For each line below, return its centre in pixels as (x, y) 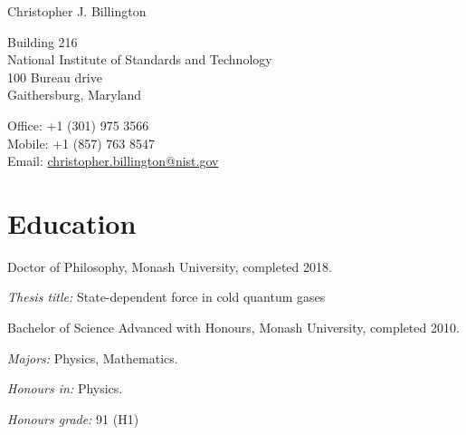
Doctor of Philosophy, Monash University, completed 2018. (170, 266)
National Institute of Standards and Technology (140, 59)
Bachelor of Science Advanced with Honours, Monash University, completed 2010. (233, 328)
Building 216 (43, 41)
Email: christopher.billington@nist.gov (113, 161)
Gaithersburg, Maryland (75, 95)
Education (72, 222)
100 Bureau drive (55, 77)
